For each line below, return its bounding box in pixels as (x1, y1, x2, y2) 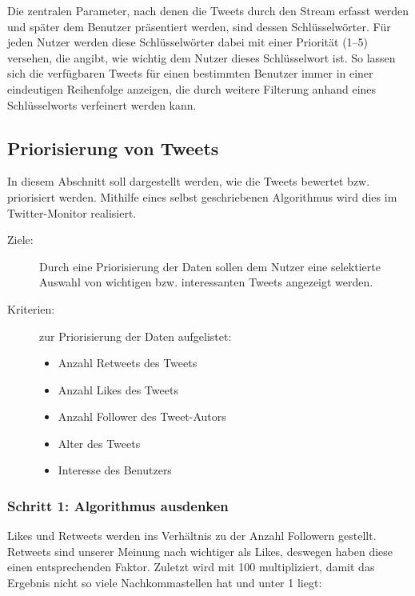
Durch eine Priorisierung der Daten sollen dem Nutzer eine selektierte (39, 258, 381, 274)
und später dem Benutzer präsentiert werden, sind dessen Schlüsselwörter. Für (7, 18, 391, 34)
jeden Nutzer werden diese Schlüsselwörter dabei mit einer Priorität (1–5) (7, 34, 369, 50)
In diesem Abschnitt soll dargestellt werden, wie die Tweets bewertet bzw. (7, 173, 370, 190)
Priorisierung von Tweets (7, 135, 219, 160)
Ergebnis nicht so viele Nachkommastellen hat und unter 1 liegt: (7, 574, 322, 591)
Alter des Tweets (58, 434, 141, 451)
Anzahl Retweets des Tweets (58, 354, 198, 371)
